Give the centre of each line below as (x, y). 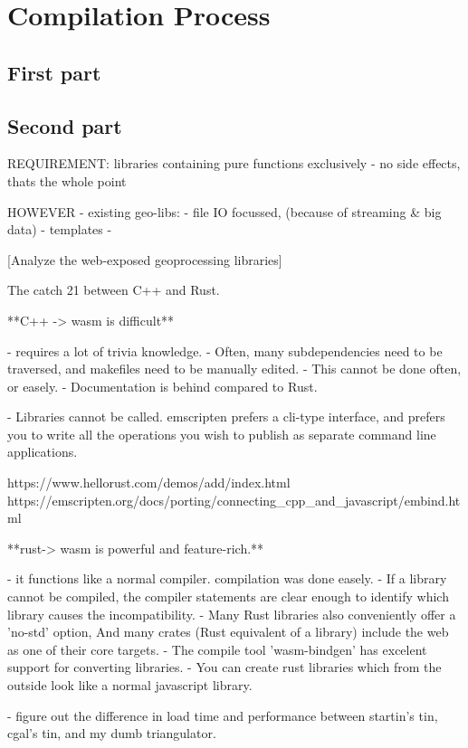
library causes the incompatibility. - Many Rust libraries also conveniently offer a (232, 614)
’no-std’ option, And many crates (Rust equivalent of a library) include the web (228, 632)
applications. (43, 452)
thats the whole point (67, 180)
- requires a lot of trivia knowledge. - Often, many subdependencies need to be (225, 350)
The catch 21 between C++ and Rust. (114, 290)
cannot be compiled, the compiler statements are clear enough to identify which (228, 597)
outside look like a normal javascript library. (130, 685)
